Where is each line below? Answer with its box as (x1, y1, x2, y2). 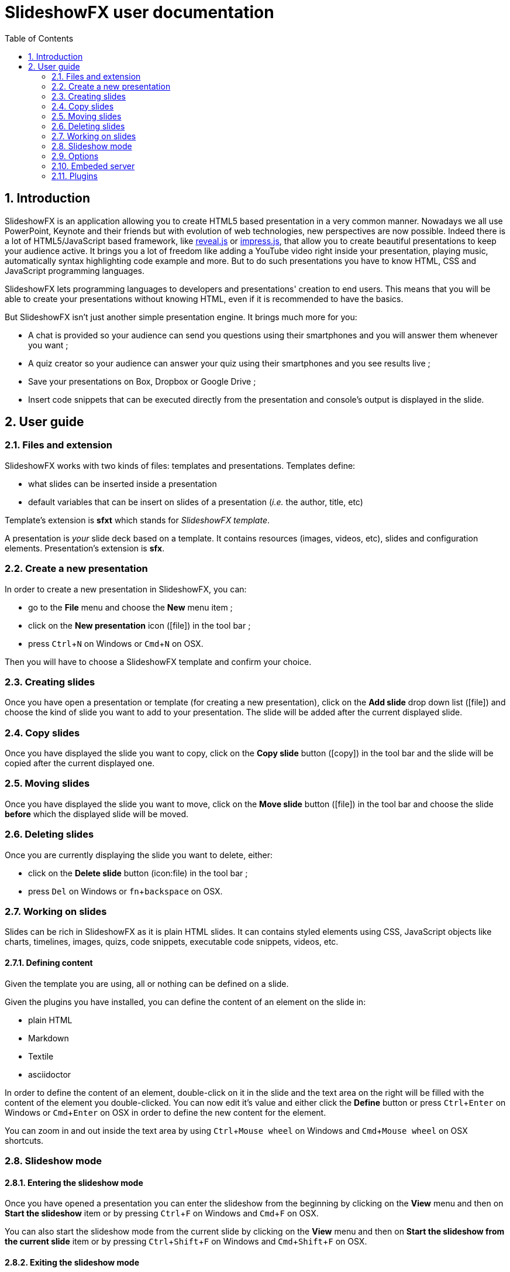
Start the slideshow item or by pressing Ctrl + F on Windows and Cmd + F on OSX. (5, 1208, 319, 1219)
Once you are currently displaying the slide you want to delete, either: (5, 849, 273, 860)
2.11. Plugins (51, 170, 98, 181)
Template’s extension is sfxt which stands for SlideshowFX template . (5, 515, 270, 525)
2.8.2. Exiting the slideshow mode (5, 1257, 140, 1267)
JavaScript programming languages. (5, 265, 145, 276)
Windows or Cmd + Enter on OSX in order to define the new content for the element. (5, 1107, 326, 1117)
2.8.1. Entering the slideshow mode (5, 1177, 143, 1188)
